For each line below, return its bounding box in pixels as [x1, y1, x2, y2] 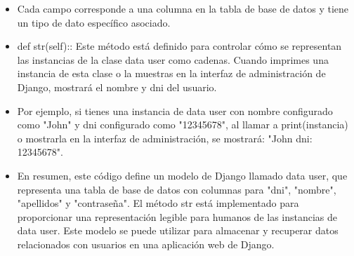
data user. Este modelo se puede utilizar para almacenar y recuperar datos [17, 223, 339, 238]
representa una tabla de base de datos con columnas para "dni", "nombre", [17, 182, 336, 196]
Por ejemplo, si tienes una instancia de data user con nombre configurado [17, 103, 333, 118]
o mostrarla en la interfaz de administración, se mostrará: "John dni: [17, 130, 313, 145]
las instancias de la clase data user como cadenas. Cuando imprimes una [17, 52, 329, 67]
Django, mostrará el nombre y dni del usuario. [17, 79, 217, 94]
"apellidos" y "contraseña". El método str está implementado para [17, 196, 299, 210]
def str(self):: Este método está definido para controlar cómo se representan [17, 39, 342, 53]
